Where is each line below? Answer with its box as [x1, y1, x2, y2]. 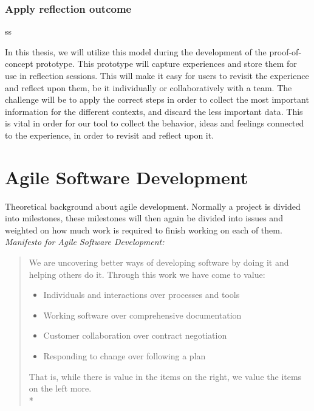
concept [5, 57, 33, 70]
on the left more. [29, 382, 92, 395]
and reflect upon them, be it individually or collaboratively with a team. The [5, 81, 292, 94]
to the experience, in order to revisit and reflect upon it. [5, 128, 214, 141]
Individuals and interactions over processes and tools [43, 288, 240, 301]
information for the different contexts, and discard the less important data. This [5, 105, 303, 117]
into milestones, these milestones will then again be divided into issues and [5, 212, 283, 224]
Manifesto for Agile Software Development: [5, 235, 165, 248]
